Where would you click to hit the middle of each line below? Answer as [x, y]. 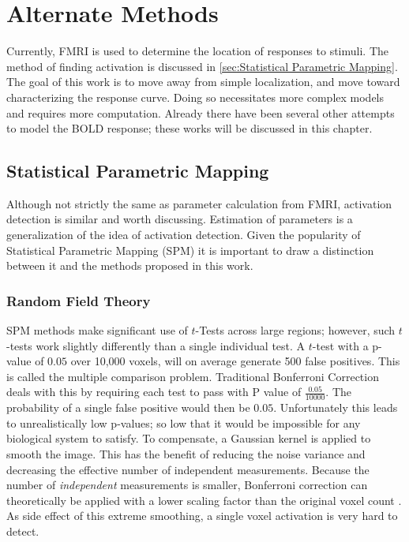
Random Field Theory [79, 300]
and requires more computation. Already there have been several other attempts [201, 112]
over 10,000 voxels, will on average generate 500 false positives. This [235, 361]
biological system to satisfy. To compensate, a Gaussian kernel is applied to [189, 438]
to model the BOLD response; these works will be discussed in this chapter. [189, 128]
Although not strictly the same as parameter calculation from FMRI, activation [199, 203]
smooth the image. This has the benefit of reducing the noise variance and [186, 454]
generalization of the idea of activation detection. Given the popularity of [184, 235]
